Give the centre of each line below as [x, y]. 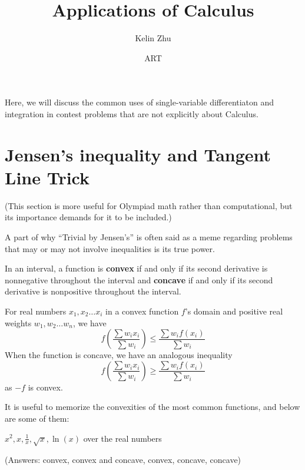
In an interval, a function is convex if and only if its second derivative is [136, 268]
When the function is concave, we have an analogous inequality [119, 355]
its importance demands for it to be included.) [88, 217]
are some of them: [37, 418]
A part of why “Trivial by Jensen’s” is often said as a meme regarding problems [149, 237]
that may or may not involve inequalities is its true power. [110, 248]
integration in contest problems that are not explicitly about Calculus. [132, 113]
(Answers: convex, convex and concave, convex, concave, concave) [123, 460]
